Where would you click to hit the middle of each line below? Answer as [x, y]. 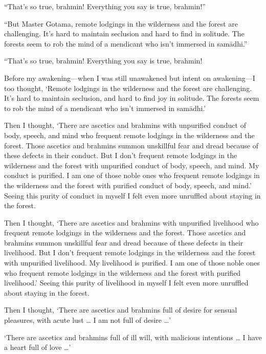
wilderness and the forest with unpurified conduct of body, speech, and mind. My [132, 165]
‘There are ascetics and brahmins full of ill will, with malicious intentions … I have [133, 337]
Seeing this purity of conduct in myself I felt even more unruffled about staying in [132, 195]
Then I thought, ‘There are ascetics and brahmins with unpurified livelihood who [131, 222]
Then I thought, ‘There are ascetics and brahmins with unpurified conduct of [125, 125]
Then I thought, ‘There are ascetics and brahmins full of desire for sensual [121, 310]
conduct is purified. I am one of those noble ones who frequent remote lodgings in [132, 175]
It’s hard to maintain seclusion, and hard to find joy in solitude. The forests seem [132, 98]
